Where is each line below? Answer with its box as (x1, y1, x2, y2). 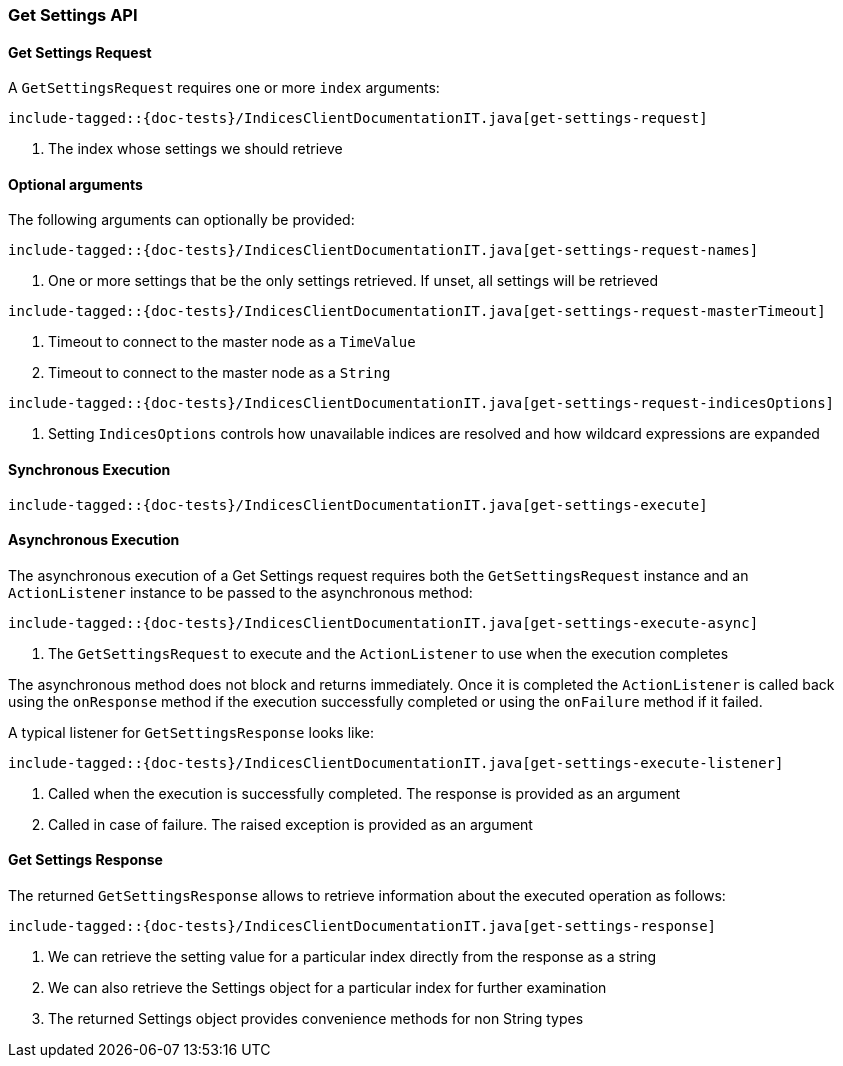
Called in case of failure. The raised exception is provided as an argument (48, 815, 533, 833)
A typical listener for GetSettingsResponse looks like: (8, 723, 375, 741)
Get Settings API (8, 5, 138, 25)
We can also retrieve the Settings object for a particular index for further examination (48, 979, 607, 997)
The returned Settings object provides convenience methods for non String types (48, 1010, 584, 1028)
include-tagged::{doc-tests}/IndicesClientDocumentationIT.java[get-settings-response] (8, 918, 717, 935)
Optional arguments (8, 175, 143, 193)
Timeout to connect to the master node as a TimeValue (48, 333, 416, 351)
